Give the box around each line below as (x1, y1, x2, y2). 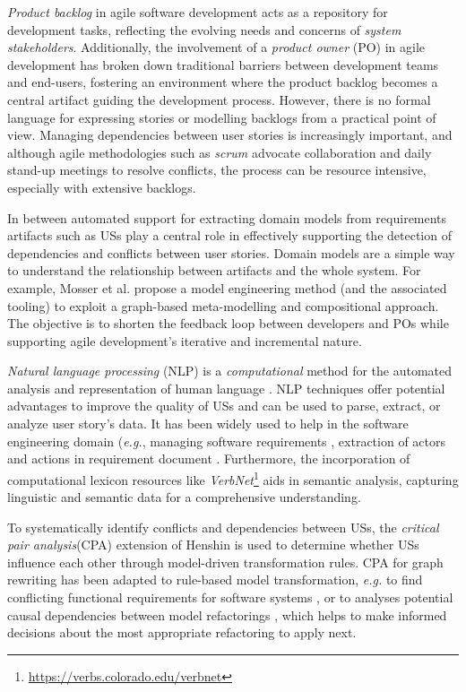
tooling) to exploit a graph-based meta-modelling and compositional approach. (7, 296, 439, 315)
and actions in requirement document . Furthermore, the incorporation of (7, 449, 410, 468)
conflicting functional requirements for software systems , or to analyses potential (7, 588, 453, 607)
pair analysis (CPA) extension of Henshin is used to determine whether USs (7, 535, 419, 554)
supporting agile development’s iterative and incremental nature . (7, 331, 362, 350)
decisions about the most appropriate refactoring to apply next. (7, 623, 357, 642)
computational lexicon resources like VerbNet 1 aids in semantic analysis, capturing (7, 467, 459, 489)
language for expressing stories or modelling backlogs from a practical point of (7, 108, 436, 126)
